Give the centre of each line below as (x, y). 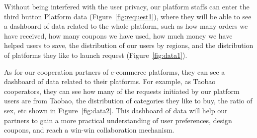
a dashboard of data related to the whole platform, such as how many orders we (126, 26)
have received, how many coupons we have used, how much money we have (118, 35)
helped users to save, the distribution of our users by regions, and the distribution (129, 45)
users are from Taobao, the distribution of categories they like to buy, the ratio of (128, 101)
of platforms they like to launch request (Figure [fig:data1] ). (96, 55)
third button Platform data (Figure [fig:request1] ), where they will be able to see (128, 16)
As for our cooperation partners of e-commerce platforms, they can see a (115, 71)
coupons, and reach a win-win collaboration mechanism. (89, 130)
